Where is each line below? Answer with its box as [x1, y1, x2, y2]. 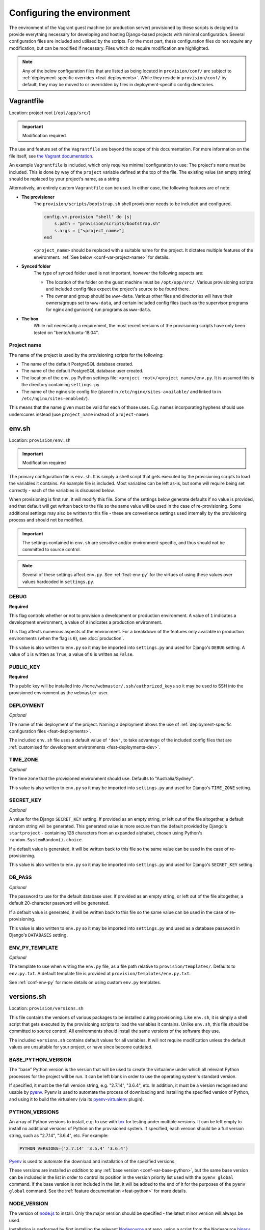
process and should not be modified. [9, 517, 83, 523]
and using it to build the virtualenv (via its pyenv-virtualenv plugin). [9, 1096, 144, 1102]
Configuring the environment [9, 7, 131, 18]
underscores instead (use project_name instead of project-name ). [9, 411, 150, 417]
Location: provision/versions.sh [9, 1005, 83, 1011]
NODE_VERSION [9, 1200, 49, 1207]
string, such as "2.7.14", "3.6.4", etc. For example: [9, 1132, 109, 1138]
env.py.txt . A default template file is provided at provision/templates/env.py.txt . [9, 970, 191, 976]
